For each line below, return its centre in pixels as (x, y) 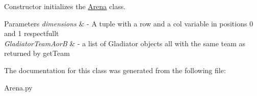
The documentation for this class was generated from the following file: (115, 70)
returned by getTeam (37, 53)
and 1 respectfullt (32, 33)
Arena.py (18, 87)
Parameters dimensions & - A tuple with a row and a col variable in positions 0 (129, 23)
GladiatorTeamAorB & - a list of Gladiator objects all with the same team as (125, 43)
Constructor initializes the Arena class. (65, 6)
